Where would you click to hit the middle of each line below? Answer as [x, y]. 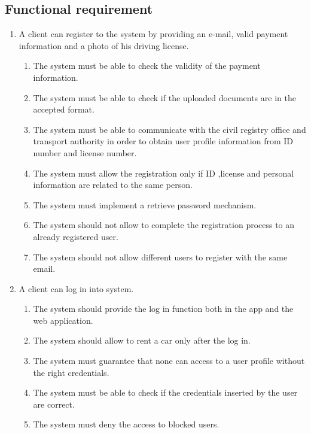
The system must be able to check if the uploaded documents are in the [164, 97]
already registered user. [76, 236]
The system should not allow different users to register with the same [160, 257]
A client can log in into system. [76, 288]
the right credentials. [71, 372]
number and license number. [85, 152]
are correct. [54, 404]
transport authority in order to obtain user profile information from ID [163, 141]
